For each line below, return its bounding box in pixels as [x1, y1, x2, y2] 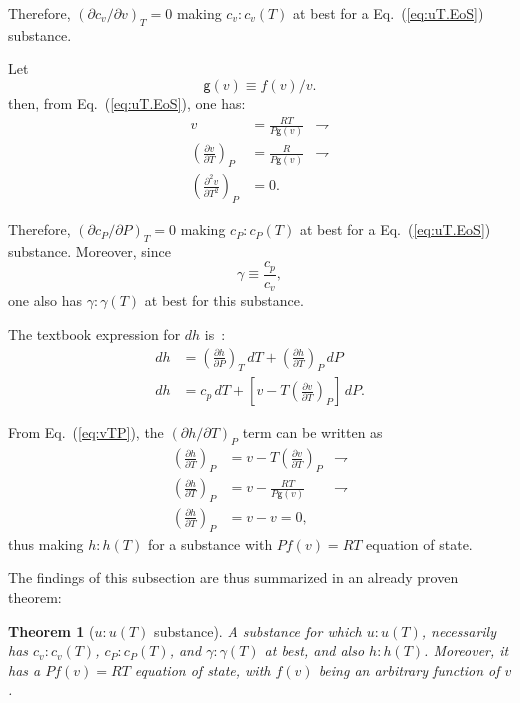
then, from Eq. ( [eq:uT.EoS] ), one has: [8, 92, 246, 113]
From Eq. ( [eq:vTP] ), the [8, 422, 164, 443]
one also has [8, 290, 83, 311]
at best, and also [264, 640, 365, 661]
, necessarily [421, 620, 496, 641]
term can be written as [242, 422, 383, 443]
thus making [8, 533, 84, 554]
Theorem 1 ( [8, 620, 95, 641]
